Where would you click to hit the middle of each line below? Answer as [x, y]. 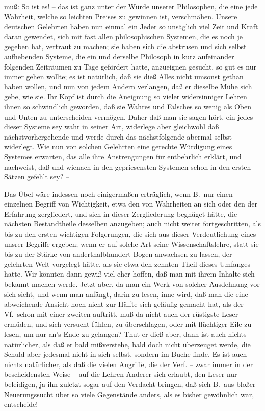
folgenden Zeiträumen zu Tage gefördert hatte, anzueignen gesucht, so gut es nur [130, 66]
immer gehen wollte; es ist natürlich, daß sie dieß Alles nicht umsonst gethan [124, 76]
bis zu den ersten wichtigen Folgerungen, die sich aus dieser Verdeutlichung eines [130, 234]
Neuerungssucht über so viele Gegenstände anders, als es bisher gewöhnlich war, [129, 394]
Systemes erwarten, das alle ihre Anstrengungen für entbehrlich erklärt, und [123, 156]
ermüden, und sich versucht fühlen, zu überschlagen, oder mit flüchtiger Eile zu [128, 324]
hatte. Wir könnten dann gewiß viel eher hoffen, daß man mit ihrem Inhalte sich [129, 274]
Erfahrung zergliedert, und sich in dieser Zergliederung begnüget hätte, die [121, 213]
